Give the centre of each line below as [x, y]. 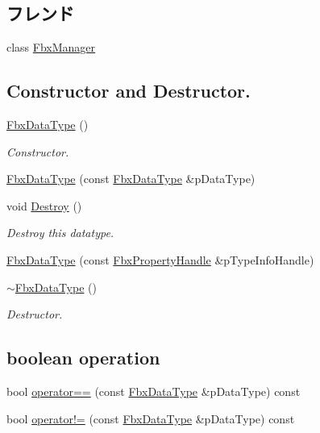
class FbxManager [51, 47]
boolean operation [83, 358]
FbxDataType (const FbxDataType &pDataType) [131, 179]
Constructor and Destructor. [129, 91]
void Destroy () [44, 205]
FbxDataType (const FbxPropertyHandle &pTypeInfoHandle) [160, 259]
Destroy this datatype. [60, 233]
